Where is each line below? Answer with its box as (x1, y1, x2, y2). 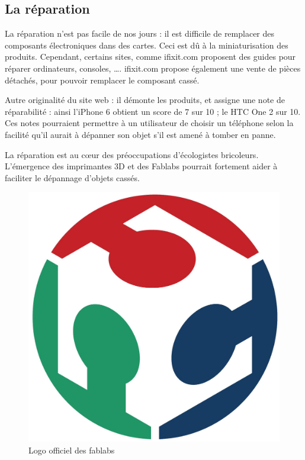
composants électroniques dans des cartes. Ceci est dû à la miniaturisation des (5, 38, 288, 51)
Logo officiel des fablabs (28, 443, 115, 456)
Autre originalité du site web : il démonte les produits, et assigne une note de (5, 94, 285, 106)
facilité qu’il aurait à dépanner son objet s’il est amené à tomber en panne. (5, 128, 276, 140)
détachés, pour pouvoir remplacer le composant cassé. (5, 73, 200, 86)
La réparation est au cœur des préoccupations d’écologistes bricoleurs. (5, 148, 259, 160)
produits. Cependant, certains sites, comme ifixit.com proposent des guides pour (5, 50, 296, 63)
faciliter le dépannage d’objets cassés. (5, 171, 140, 184)
